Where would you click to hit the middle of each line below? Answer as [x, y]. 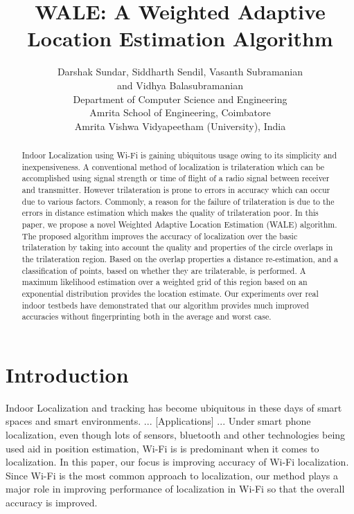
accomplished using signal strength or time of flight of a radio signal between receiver [176, 178]
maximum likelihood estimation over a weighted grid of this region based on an [165, 282]
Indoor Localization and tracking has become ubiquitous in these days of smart [174, 407]
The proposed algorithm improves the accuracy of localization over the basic [160, 236]
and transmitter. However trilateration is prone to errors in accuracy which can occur [176, 190]
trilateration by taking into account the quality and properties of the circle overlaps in [177, 247]
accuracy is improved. [52, 503]
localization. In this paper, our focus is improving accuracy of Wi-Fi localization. [177, 462]
